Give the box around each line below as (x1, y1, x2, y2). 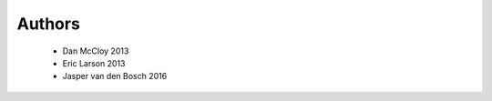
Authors (16, 14, 81, 34)
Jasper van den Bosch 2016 (62, 71, 168, 82)
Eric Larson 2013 (62, 57, 126, 68)
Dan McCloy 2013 (62, 45, 129, 56)
